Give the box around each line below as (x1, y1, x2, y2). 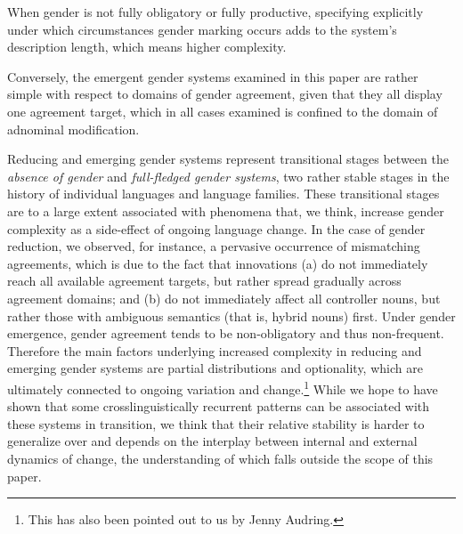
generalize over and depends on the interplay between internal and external (7, 432, 418, 450)
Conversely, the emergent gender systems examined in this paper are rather (7, 67, 418, 85)
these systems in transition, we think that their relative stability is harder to (7, 414, 425, 433)
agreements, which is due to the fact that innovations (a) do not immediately (7, 254, 428, 272)
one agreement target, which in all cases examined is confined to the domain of (7, 101, 438, 120)
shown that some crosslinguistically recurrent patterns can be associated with (7, 397, 430, 416)
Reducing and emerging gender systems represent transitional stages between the (7, 150, 449, 168)
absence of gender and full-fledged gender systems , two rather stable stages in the (7, 166, 450, 185)
